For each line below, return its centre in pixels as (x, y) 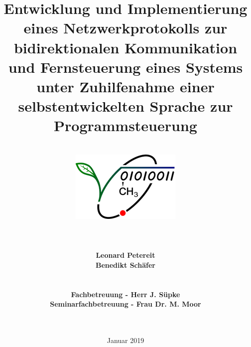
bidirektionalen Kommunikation (125, 47)
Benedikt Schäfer (125, 264)
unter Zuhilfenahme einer (125, 86)
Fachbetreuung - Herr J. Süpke (125, 294)
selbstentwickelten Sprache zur (125, 106)
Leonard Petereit (125, 255)
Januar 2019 (125, 340)
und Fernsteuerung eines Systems (125, 67)
